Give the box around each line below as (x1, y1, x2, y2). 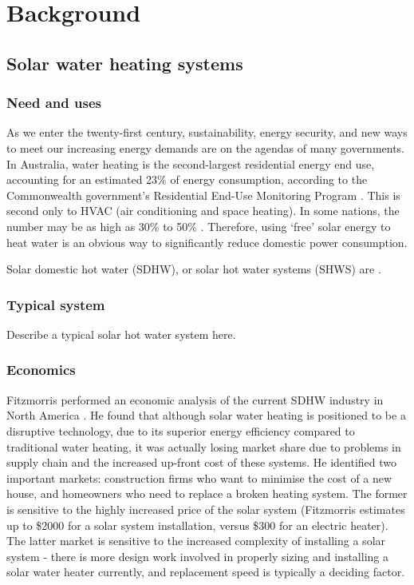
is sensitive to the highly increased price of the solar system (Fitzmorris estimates (6, 500, 405, 517)
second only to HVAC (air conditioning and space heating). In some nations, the (6, 202, 400, 219)
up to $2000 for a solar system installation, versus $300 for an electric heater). (6, 516, 388, 533)
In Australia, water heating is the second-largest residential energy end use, (6, 155, 375, 172)
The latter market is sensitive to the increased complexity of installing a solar (6, 532, 386, 549)
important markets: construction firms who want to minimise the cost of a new (6, 469, 392, 486)
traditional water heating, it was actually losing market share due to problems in (6, 438, 401, 455)
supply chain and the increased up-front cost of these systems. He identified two (6, 454, 397, 471)
